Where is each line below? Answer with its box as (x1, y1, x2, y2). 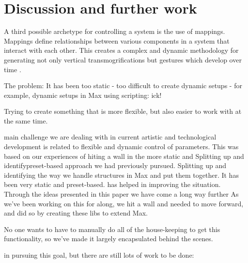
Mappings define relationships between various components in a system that (4, 35, 230, 46)
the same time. (4, 115, 48, 125)
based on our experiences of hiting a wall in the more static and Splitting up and (4, 151, 244, 161)
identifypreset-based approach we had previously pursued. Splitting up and (4, 160, 227, 170)
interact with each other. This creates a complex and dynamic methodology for (4, 45, 239, 55)
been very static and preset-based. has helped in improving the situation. (4, 179, 221, 189)
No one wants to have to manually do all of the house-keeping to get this (4, 224, 220, 234)
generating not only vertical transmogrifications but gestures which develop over (4, 54, 242, 64)
